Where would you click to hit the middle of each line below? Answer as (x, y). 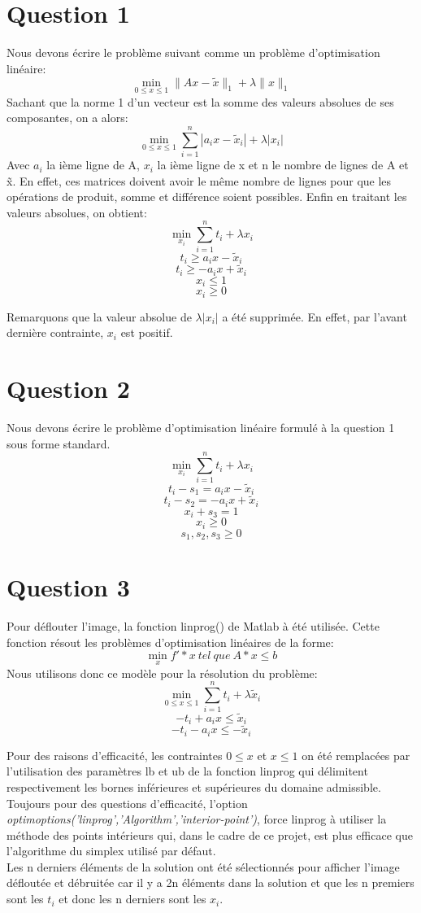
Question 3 (68, 587)
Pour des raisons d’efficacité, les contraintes (115, 755)
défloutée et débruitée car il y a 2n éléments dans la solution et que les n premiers (210, 882)
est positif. (147, 332)
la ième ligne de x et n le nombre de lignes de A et (283, 165)
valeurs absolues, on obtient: (77, 212)
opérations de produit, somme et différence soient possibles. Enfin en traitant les (207, 197)
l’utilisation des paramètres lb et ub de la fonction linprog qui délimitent (187, 771)
